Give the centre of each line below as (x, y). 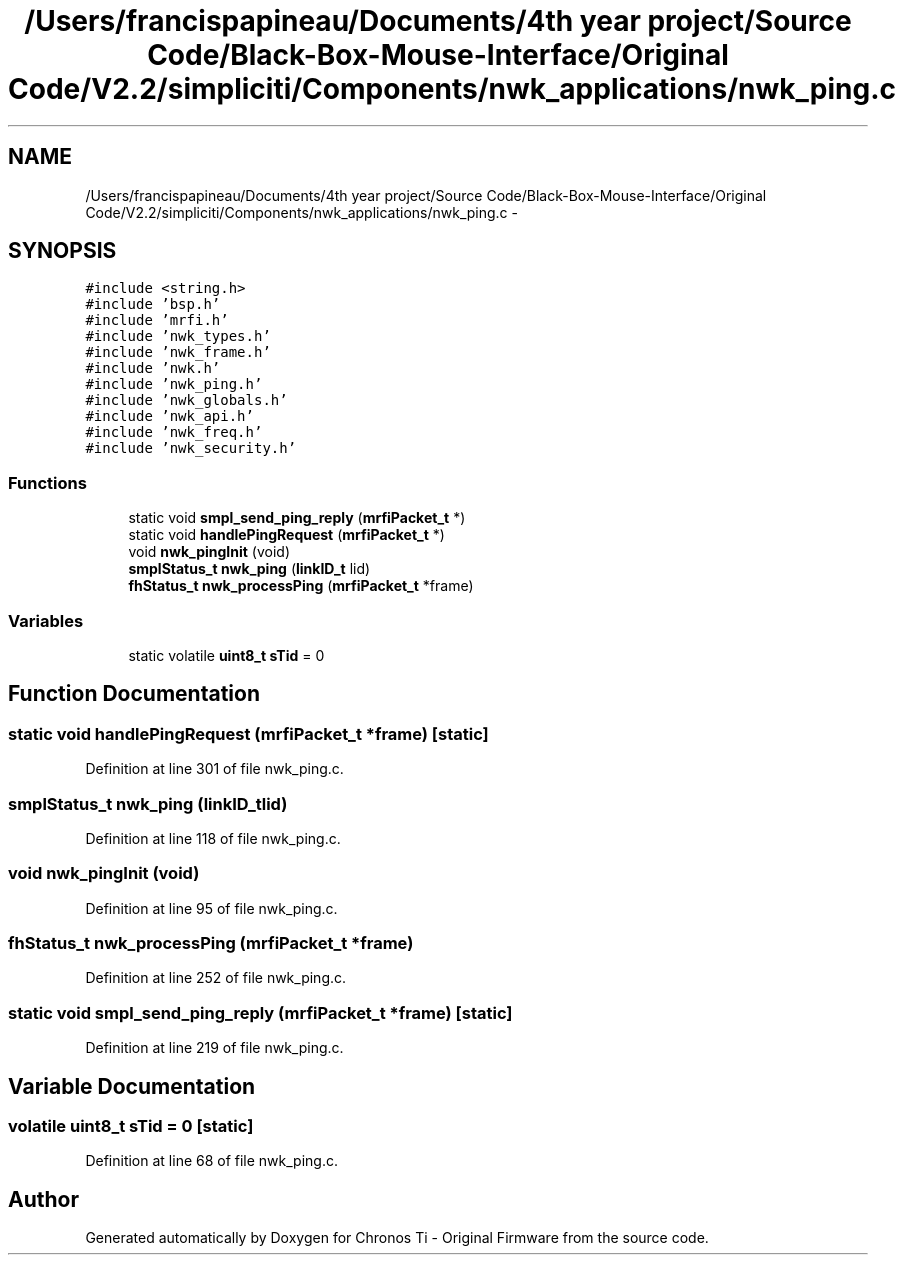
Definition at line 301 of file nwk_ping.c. (214, 769)
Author (43, 1199)
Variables (46, 620)
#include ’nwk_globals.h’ (186, 400)
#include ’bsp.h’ (153, 304)
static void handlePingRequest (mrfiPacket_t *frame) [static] (248, 733)
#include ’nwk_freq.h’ (174, 432)
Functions (47, 482)
